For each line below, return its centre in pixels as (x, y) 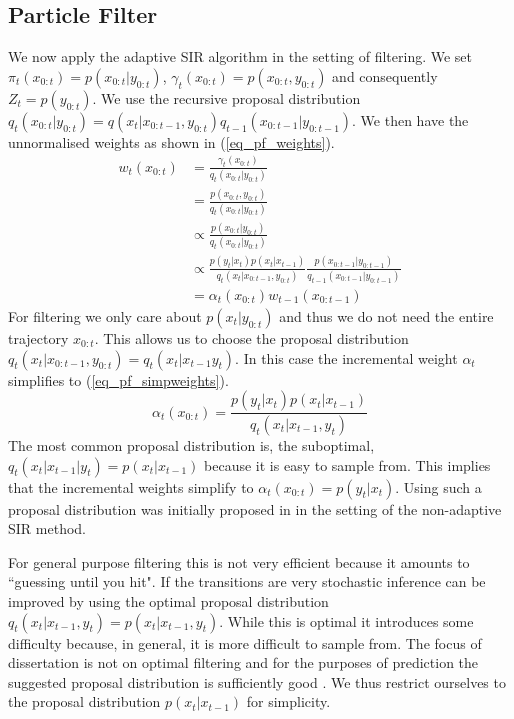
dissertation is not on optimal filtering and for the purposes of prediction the (243, 662)
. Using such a (438, 486)
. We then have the (410, 119)
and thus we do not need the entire (386, 315)
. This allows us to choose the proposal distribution (251, 337)
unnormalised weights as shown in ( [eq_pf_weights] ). (171, 141)
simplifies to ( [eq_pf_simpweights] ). (118, 379)
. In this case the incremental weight (346, 357)
